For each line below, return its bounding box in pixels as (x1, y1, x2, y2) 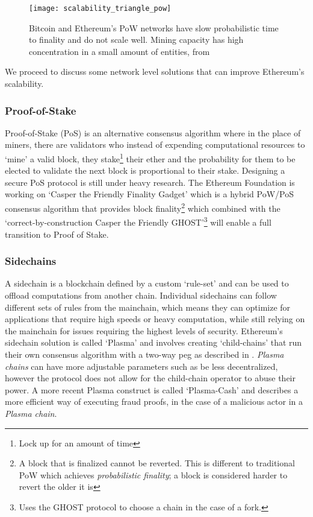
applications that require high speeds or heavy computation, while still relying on (5, 312, 305, 325)
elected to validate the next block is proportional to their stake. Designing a (5, 164, 285, 177)
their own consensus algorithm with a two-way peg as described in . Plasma (5, 347, 284, 360)
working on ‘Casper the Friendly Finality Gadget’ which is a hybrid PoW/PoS (5, 188, 294, 200)
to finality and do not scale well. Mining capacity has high (29, 33, 244, 46)
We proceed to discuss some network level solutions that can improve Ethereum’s (5, 65, 305, 78)
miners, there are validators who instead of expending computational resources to (5, 138, 305, 151)
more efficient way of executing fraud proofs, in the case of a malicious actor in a (5, 395, 303, 408)
